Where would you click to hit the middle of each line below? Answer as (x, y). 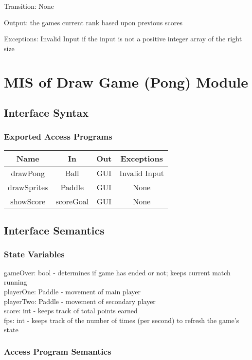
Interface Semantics (54, 230)
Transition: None (29, 6)
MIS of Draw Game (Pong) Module (126, 81)
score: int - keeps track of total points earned (71, 311)
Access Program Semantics (58, 351)
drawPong (28, 173)
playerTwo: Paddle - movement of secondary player (80, 301)
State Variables (34, 254)
